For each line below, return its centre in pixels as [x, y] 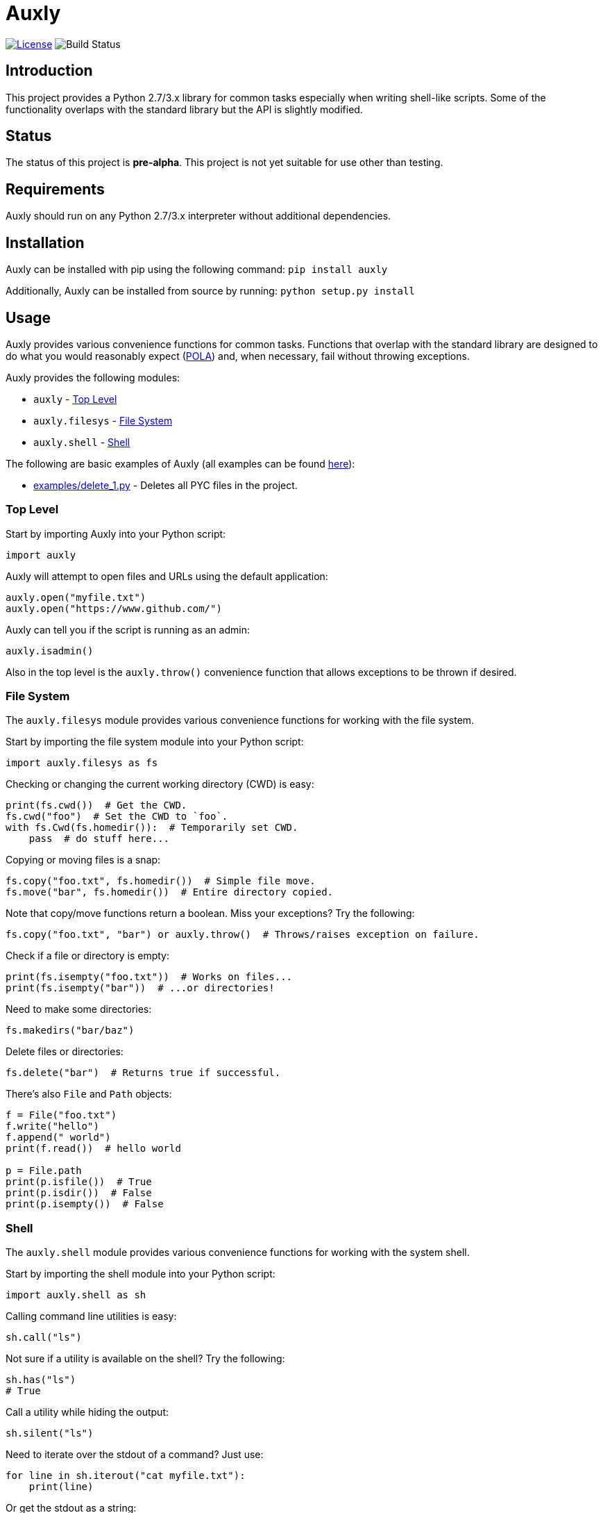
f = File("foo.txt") [61, 1115]
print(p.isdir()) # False [79, 1193]
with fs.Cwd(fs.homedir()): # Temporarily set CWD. [152, 828]
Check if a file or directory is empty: [88, 956]
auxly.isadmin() [50, 651]
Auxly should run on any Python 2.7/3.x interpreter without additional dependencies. [198, 216]
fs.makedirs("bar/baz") [70, 1031]
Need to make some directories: [79, 1009]
